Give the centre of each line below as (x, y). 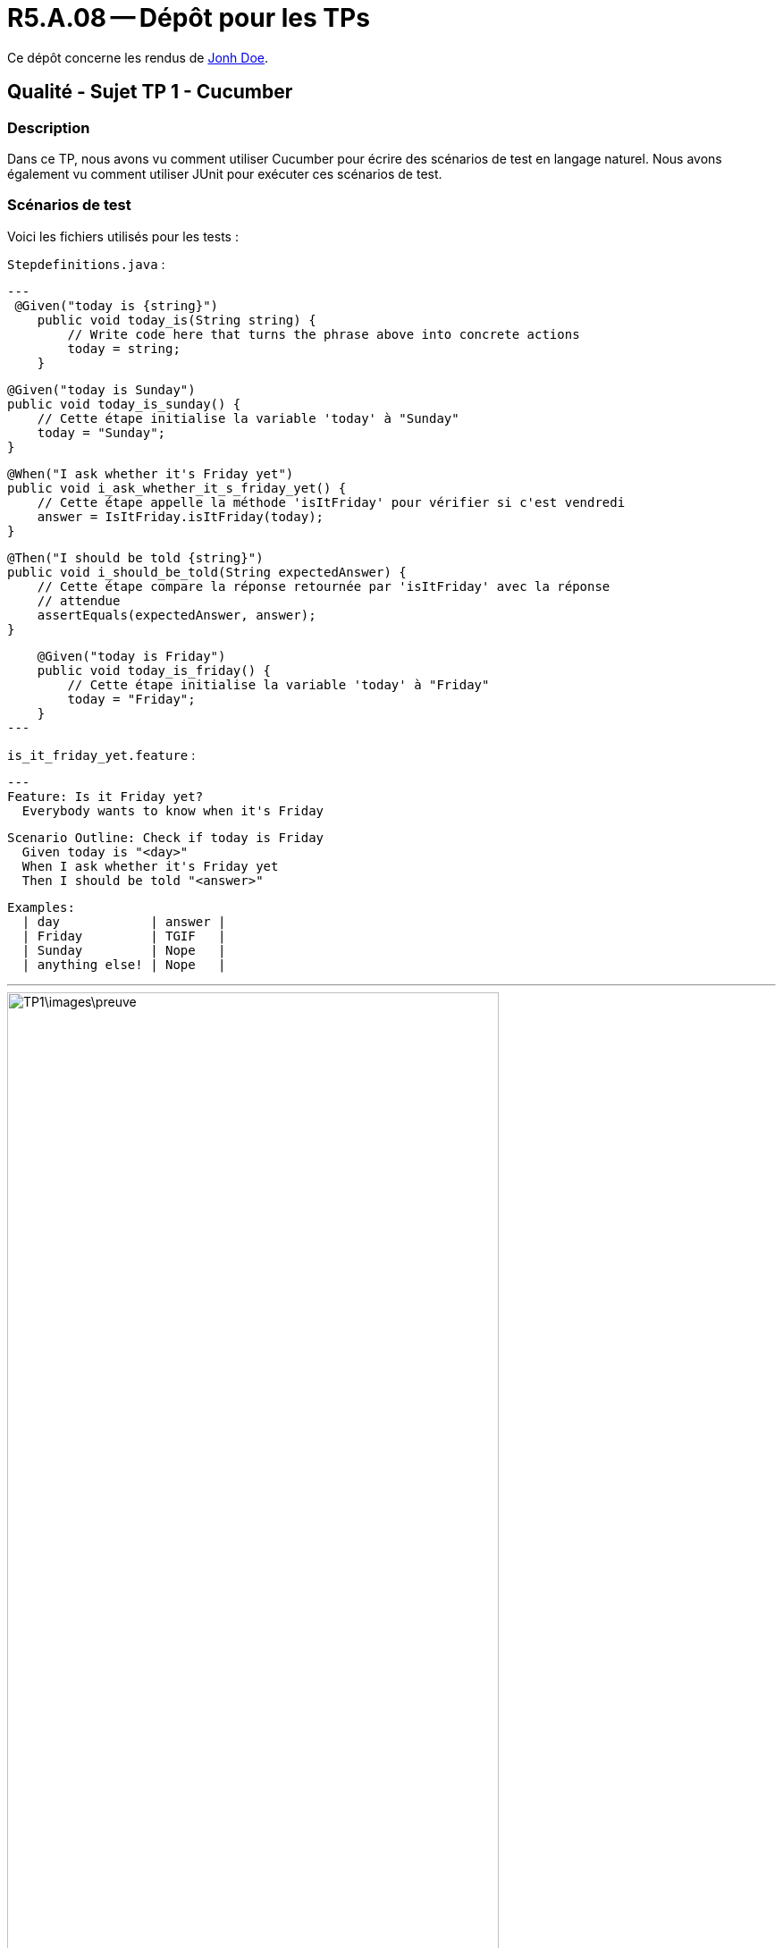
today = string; (124, 348)
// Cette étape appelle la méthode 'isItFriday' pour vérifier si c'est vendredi (331, 502)
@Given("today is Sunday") (101, 389)
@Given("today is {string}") (117, 305)
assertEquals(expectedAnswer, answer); (177, 615)
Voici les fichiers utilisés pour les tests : (123, 236)
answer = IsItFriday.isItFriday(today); (181, 516)
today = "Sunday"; (101, 432)
